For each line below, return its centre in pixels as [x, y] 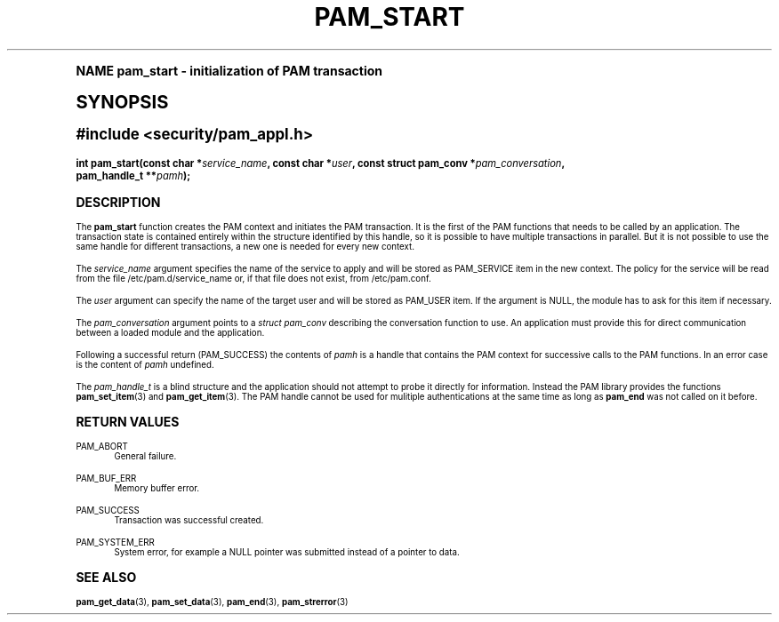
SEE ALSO [106, 577]
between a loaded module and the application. [170, 332]
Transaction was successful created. [189, 520]
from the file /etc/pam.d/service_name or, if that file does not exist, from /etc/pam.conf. [253, 278]
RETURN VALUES [128, 421]
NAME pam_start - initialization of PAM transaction [229, 70]
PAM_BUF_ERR [106, 478]
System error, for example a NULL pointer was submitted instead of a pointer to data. [287, 552]
